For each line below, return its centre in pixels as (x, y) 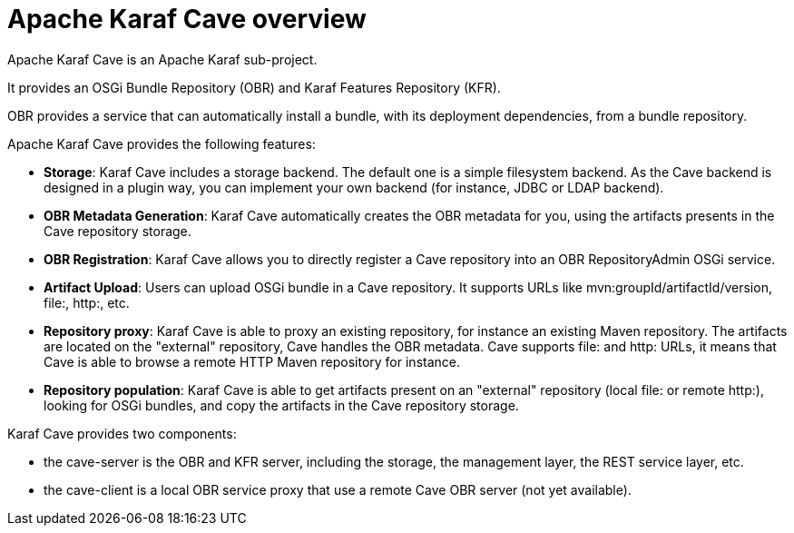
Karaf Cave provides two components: (122, 433)
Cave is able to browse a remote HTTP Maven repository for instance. (252, 361)
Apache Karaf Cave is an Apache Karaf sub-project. (162, 59)
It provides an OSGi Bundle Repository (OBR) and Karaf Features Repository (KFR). (254, 87)
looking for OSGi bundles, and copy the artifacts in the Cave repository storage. (281, 405)
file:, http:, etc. (87, 302)
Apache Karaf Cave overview (187, 19)
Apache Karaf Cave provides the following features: (162, 143)
